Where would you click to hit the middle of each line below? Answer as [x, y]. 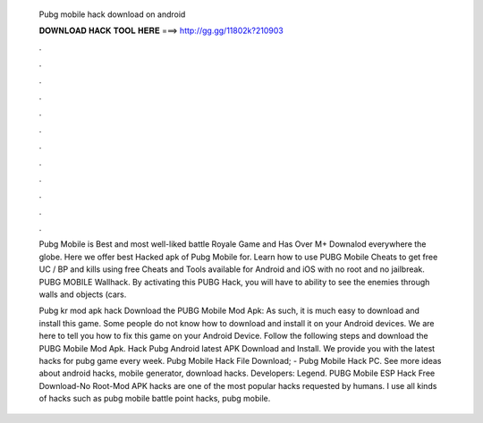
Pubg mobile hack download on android [112, 14]
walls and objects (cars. [83, 294]
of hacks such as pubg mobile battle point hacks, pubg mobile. [155, 399]
